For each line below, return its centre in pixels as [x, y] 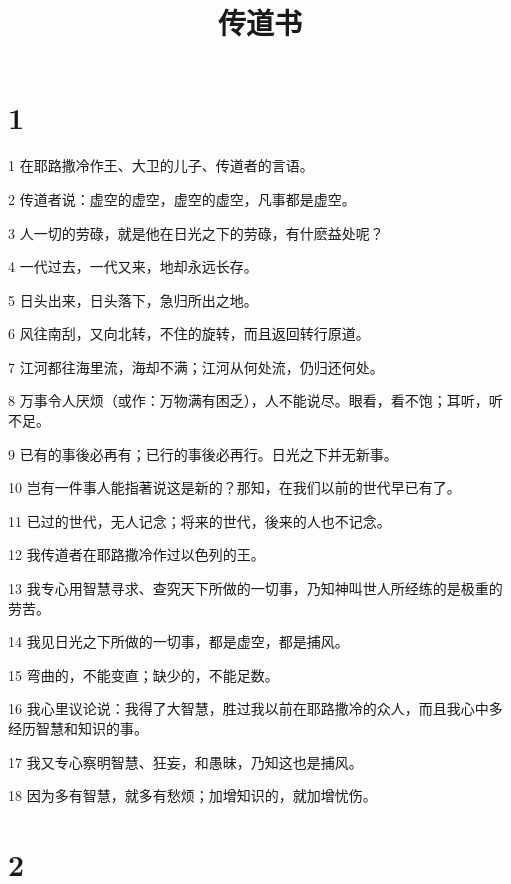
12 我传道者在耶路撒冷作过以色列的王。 [136, 554]
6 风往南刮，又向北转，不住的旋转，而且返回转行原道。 [189, 333]
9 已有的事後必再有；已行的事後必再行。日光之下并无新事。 [203, 453]
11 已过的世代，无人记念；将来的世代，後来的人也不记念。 [199, 520]
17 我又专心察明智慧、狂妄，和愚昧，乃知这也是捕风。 [185, 761]
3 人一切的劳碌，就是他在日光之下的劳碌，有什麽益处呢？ [196, 232]
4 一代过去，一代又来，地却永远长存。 [133, 266]
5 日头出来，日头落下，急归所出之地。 [133, 299]
